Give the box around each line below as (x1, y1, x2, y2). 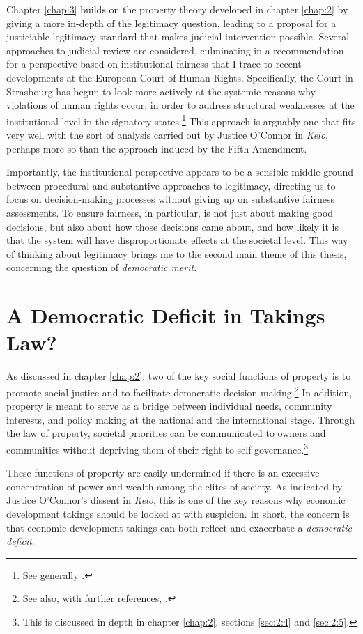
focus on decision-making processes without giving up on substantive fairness (6, 192, 334, 206)
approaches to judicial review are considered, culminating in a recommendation (6, 42, 344, 57)
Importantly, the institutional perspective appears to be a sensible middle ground (6, 164, 353, 179)
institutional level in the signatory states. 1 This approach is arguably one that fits (6, 111, 356, 128)
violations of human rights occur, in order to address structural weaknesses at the (6, 98, 355, 112)
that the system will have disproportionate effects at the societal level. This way (6, 233, 348, 247)
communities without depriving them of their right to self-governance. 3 (6, 440, 309, 456)
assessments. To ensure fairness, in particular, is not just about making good (6, 205, 334, 219)
